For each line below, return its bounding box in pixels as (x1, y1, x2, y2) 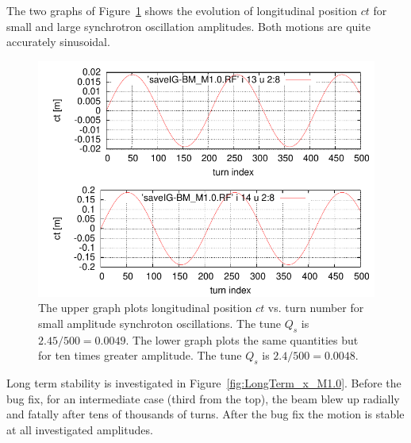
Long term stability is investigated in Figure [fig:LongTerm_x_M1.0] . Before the (6, 374, 401, 391)
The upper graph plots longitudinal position (38, 299, 252, 316)
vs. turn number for (267, 299, 364, 316)
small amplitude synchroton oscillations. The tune (38, 314, 282, 331)
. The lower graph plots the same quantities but (125, 331, 359, 348)
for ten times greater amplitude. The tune (38, 347, 242, 364)
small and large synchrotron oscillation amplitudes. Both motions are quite (6, 17, 371, 34)
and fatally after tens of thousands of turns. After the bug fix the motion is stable (6, 406, 405, 422)
